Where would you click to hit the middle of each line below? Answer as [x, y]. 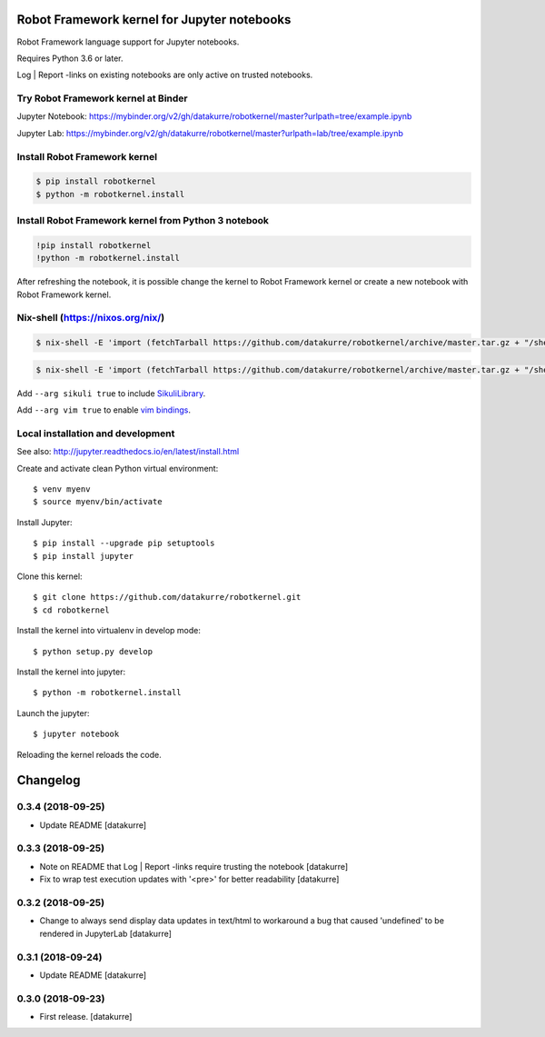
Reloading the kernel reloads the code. [89, 754]
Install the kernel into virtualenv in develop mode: [109, 631]
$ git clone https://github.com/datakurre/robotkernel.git [167, 597]
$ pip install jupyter [84, 556]
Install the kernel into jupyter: [71, 672]
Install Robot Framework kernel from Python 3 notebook [143, 221]
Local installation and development [96, 434]
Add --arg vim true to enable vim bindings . [104, 410]
